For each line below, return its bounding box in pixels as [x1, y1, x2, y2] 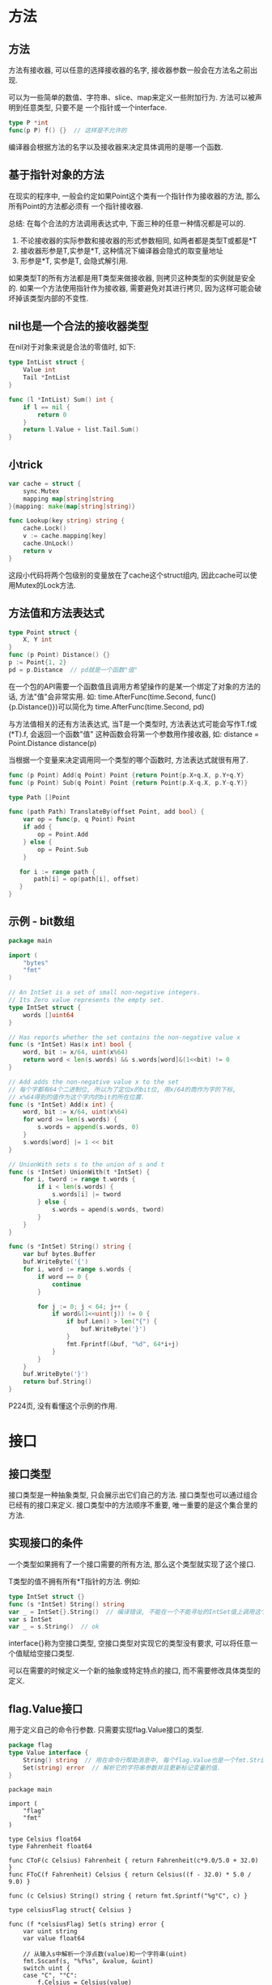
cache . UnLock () [23, 539, 74, 547]
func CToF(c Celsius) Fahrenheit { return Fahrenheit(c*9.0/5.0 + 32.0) [8, 1856, 259, 1865]
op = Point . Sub [37, 846, 89, 854]
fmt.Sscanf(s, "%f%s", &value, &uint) [23, 1957, 154, 1966]
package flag [8, 1741, 53, 1749]
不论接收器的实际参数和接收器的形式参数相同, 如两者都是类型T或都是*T [19, 236, 257, 245]
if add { [23, 823, 53, 831]
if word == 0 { [37, 1272, 89, 1280]
